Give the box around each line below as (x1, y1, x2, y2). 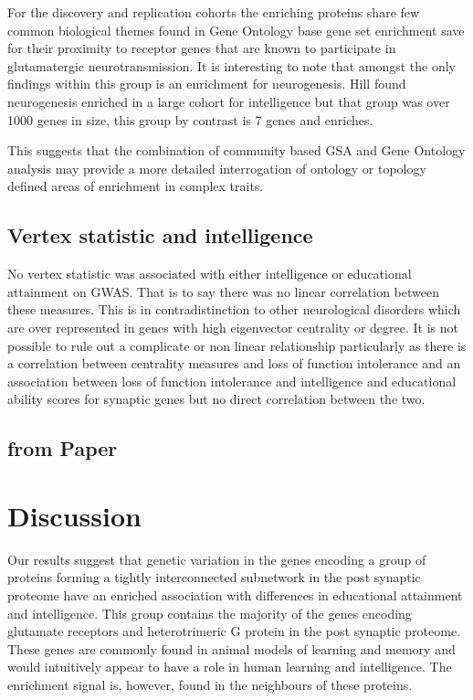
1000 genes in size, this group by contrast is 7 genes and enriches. (7, 110, 373, 129)
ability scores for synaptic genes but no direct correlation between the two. (7, 389, 426, 408)
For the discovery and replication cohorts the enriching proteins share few (7, 3, 420, 21)
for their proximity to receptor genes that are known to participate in (7, 38, 396, 58)
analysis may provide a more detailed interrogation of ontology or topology (7, 158, 426, 177)
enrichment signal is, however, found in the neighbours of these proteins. (7, 674, 413, 694)
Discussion (7, 496, 142, 534)
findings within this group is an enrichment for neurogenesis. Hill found (7, 74, 406, 93)
